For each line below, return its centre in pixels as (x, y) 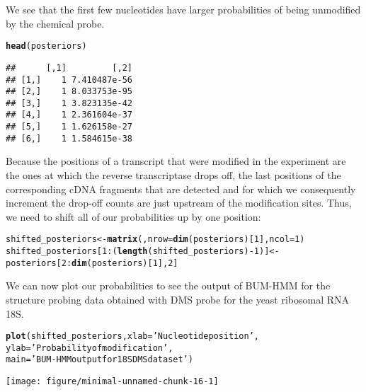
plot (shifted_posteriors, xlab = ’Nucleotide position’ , (132, 336)
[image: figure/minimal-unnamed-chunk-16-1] (112, 382)
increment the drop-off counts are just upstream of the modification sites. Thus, (179, 203)
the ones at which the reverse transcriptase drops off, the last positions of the (173, 175)
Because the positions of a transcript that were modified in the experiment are (176, 161)
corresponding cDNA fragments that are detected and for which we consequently (181, 189)
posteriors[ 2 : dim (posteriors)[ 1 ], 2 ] (92, 263)
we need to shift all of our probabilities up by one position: (133, 216)
